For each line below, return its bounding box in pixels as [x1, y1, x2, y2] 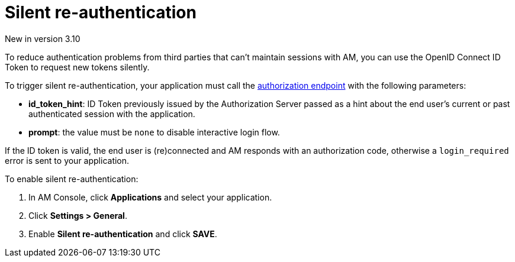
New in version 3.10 [5, 33, 81, 44]
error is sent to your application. [5, 155, 130, 166]
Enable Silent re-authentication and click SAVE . [28, 228, 217, 239]
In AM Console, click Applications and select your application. [28, 192, 272, 202]
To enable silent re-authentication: [5, 173, 139, 184]
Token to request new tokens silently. [5, 62, 150, 72]
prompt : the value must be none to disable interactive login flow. [28, 127, 280, 137]
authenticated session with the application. [28, 108, 195, 119]
